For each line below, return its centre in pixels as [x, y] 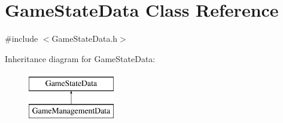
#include [22, 39]
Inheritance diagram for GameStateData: [80, 58]
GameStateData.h [85, 39]
